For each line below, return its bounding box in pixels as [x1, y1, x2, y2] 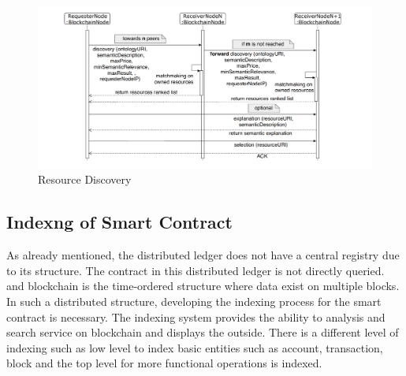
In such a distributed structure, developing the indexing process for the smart [6, 292, 382, 309]
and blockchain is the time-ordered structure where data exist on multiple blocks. [6, 277, 400, 294]
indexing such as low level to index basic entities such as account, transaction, [6, 339, 383, 356]
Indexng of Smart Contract [6, 210, 233, 234]
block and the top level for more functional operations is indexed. [6, 355, 322, 371]
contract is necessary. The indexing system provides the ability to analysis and [6, 308, 386, 325]
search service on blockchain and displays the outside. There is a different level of [6, 324, 399, 341]
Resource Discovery [38, 171, 132, 188]
